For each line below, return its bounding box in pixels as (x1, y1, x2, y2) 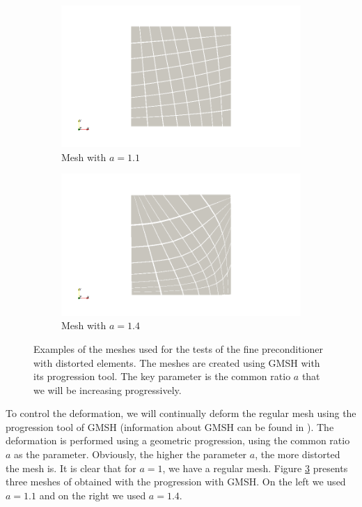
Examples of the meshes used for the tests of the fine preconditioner (33, 341, 324, 356)
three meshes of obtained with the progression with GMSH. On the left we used (6, 474, 346, 489)
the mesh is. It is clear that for (6, 460, 136, 475)
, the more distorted (255, 447, 340, 462)
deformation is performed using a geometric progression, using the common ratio (6, 433, 350, 448)
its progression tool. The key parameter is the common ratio (33, 369, 291, 384)
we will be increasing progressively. (33, 382, 182, 397)
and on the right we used (39, 487, 146, 502)
